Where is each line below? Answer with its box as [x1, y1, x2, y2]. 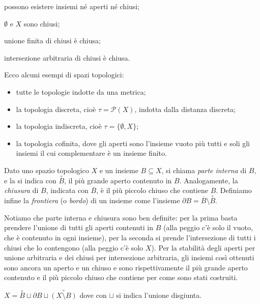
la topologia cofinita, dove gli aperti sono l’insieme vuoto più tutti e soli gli [16, 137, 250, 148]
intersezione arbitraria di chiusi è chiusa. [4, 52, 130, 63]
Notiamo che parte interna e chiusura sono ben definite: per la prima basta [4, 212, 238, 223]
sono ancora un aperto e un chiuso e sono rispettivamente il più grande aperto [4, 262, 248, 272]
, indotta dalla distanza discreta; [134, 103, 236, 114]
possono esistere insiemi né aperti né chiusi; [4, 1, 140, 11]
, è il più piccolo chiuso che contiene [96, 185, 208, 196]
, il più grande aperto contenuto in [64, 175, 172, 185]
